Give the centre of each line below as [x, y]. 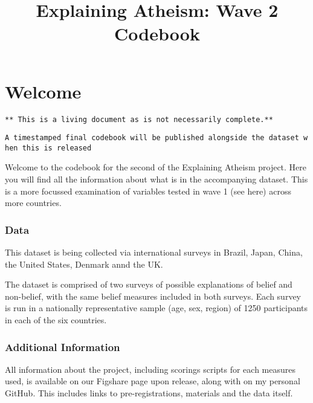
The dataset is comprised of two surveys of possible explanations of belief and [149, 284]
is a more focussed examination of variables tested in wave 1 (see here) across [148, 191]
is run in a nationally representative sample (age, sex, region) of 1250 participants [156, 308]
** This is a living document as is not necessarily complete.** [139, 119]
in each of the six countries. [56, 320]
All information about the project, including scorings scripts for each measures [150, 369]
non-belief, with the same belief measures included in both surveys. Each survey [153, 296]
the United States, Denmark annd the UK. [84, 264]
